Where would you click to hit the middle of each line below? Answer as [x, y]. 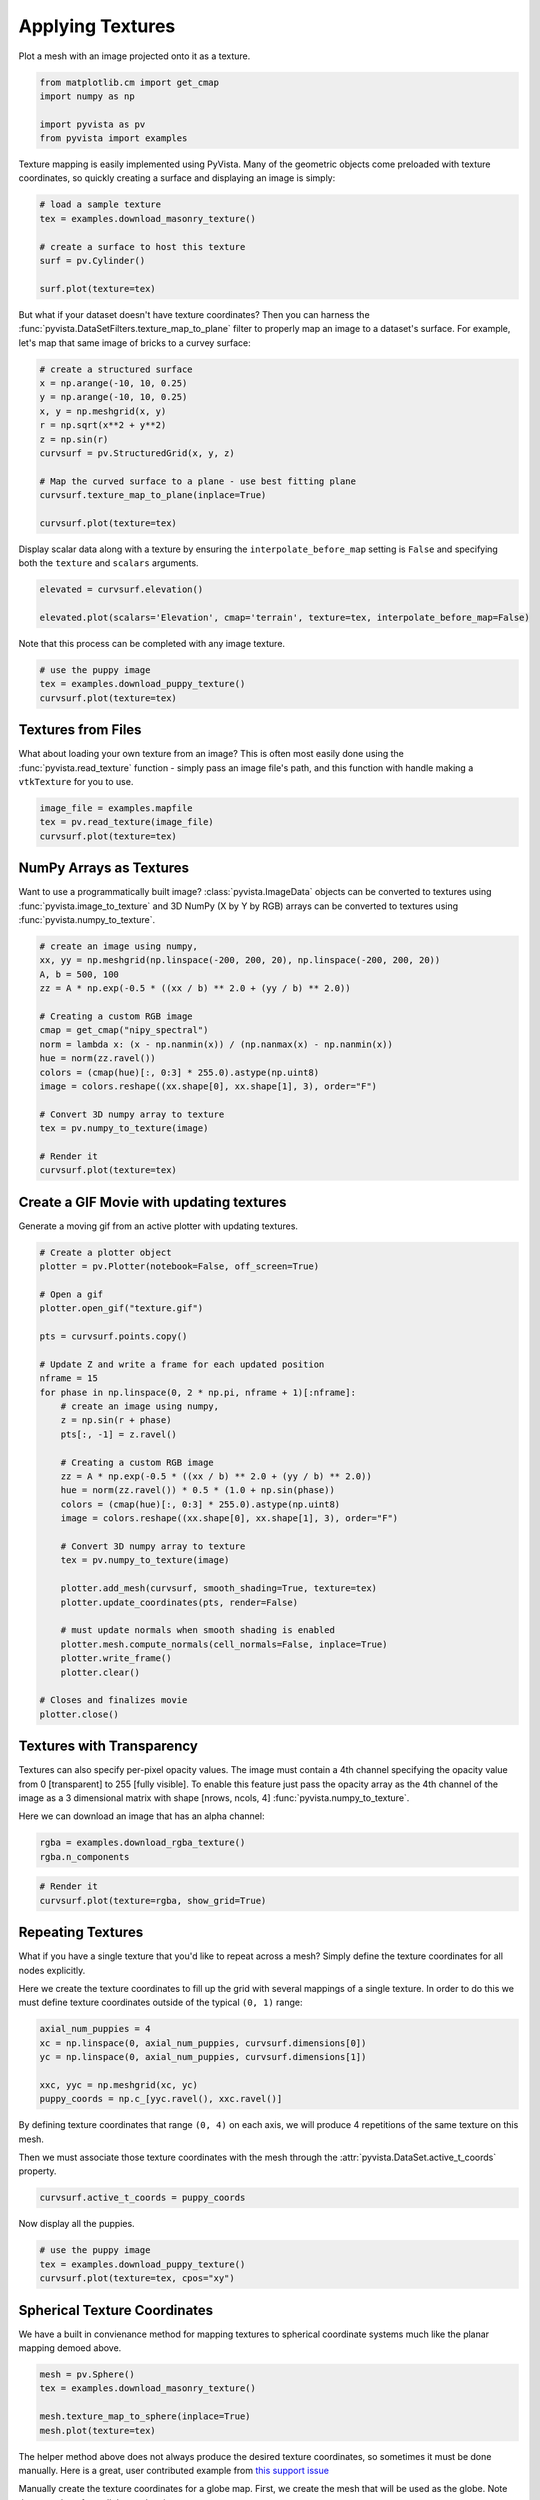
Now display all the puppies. [76, 2224]
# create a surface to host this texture [142, 246]
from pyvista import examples [113, 138]
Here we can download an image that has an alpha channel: [141, 1816]
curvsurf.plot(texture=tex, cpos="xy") [137, 2278]
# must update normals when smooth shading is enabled [197, 1630]
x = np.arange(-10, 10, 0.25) [113, 383]
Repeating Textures [81, 1932]
